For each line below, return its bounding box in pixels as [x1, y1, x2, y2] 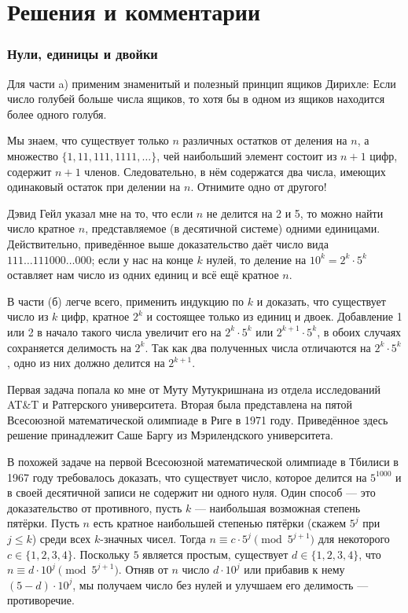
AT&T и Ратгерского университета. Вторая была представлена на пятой [7, 396, 353, 413]
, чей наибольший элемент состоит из [156, 147, 337, 163]
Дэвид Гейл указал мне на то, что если [7, 204, 193, 221]
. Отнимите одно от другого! [190, 178, 327, 195]
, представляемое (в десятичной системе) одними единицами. [85, 220, 380, 237]
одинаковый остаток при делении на [7, 178, 181, 195]
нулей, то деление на [206, 251, 307, 267]
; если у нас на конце [91, 251, 193, 267]
